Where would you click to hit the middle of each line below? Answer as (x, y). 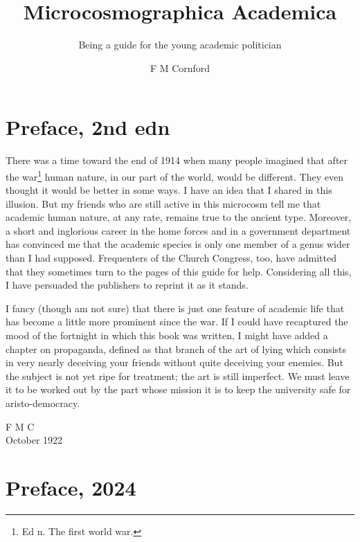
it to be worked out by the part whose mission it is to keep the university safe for (178, 389)
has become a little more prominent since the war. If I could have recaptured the (177, 322)
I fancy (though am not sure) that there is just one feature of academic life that (175, 308)
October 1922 (34, 440)
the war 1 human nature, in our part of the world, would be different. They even (174, 175)
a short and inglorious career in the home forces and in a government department (178, 230)
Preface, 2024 (71, 487)
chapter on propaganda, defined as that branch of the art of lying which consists (176, 349)
